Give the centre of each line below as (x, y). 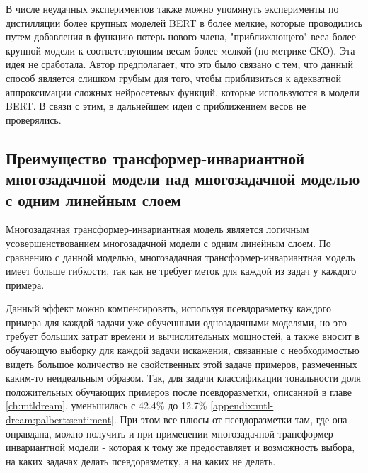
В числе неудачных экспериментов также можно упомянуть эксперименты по (172, 8)
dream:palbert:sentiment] (60, 420)
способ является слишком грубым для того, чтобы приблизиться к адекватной (173, 78)
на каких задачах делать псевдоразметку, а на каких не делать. (141, 461)
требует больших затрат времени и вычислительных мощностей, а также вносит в (183, 336)
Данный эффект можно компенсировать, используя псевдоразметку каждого (169, 308)
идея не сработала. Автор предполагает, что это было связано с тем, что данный (179, 64)
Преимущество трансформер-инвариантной (155, 158)
